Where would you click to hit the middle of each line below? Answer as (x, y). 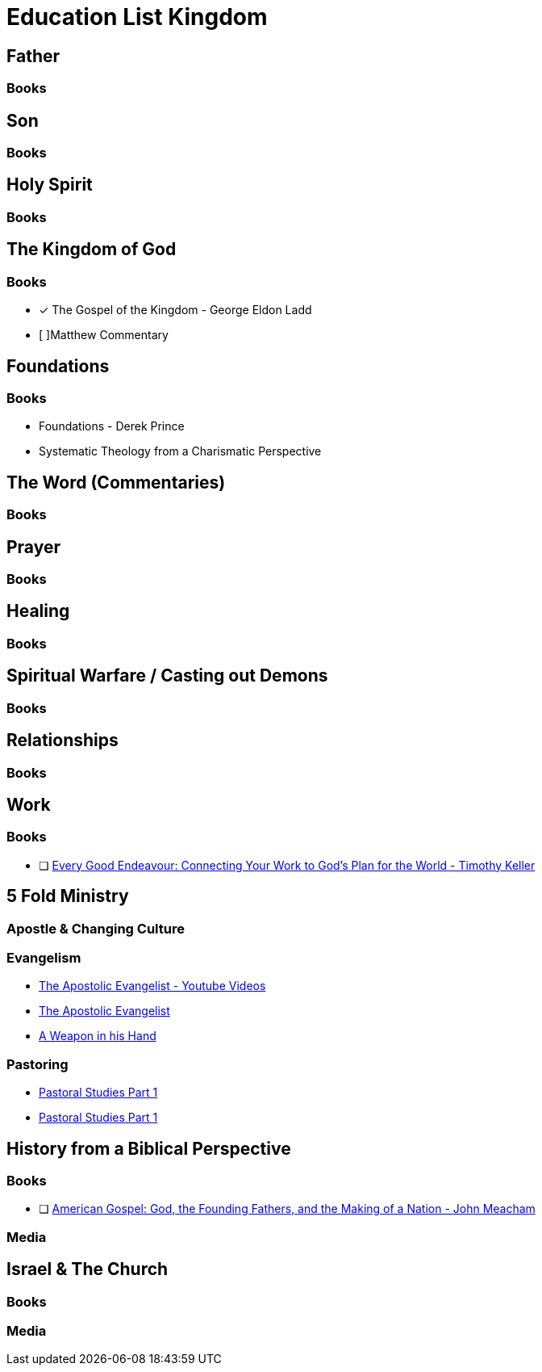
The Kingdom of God (92, 250)
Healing (38, 611)
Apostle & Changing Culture (96, 928)
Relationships (63, 741)
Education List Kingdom (137, 17)
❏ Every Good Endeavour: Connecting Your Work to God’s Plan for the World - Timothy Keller (287, 865)
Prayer (34, 547)
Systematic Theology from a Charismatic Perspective (180, 451)
